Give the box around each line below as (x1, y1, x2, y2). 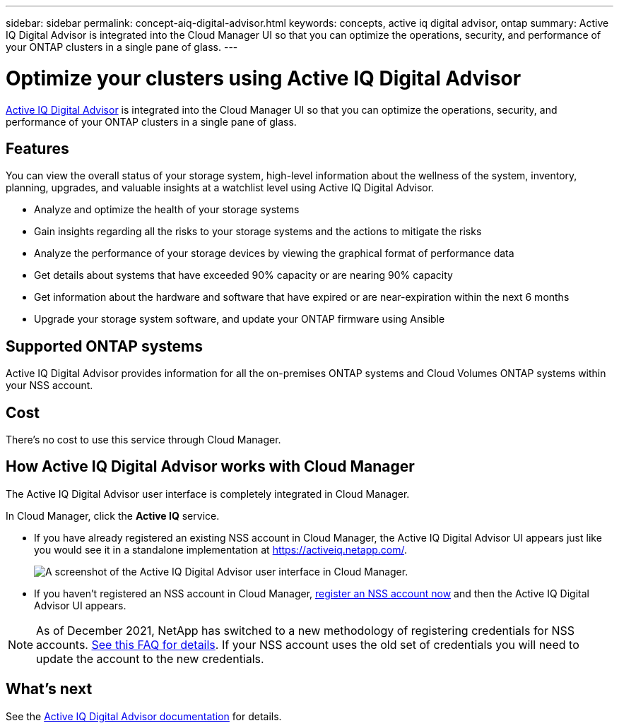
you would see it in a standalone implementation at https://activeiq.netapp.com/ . (34, 543, 408, 556)
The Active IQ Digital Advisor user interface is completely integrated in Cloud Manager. (6, 487, 410, 500)
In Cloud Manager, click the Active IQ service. (6, 509, 220, 522)
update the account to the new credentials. (36, 651, 264, 666)
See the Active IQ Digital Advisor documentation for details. (6, 710, 282, 722)
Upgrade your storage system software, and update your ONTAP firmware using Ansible (34, 313, 445, 326)
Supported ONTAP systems (6, 337, 204, 355)
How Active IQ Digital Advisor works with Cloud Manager (6, 458, 415, 476)
